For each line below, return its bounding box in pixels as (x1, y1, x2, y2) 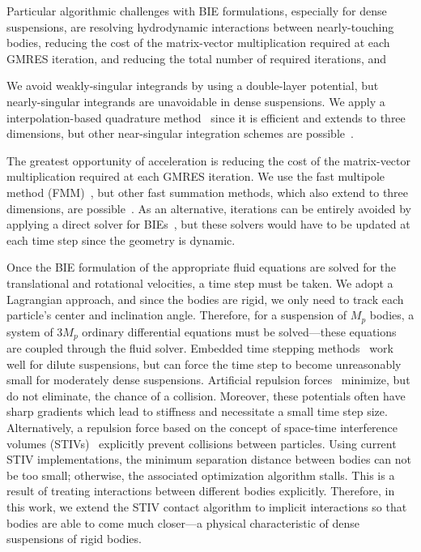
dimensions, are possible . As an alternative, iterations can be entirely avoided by (6, 199, 411, 216)
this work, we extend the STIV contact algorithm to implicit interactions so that (6, 498, 407, 515)
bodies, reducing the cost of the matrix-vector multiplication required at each (6, 34, 390, 51)
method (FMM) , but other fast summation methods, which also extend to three (6, 183, 409, 200)
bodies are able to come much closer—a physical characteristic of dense (6, 514, 360, 531)
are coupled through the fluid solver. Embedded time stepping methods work (6, 340, 393, 356)
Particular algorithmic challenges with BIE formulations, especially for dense (6, 2, 387, 19)
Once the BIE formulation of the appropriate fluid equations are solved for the (6, 259, 397, 276)
